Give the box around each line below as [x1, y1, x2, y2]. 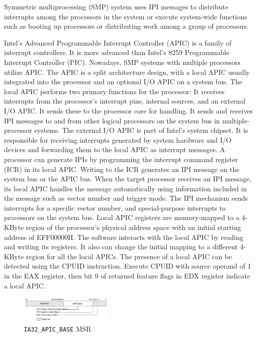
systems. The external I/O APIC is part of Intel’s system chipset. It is [34, 125, 248, 135]
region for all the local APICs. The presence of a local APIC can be [26, 251, 232, 261]
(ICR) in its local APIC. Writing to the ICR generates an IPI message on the [4, 164, 240, 174]
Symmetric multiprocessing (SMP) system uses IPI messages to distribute [4, 1, 228, 11]
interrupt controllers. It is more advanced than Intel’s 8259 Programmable [4, 47, 230, 57]
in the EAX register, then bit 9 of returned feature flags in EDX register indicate [4, 271, 251, 281]
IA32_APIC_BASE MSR [24, 323, 91, 334]
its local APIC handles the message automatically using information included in [4, 183, 247, 193]
